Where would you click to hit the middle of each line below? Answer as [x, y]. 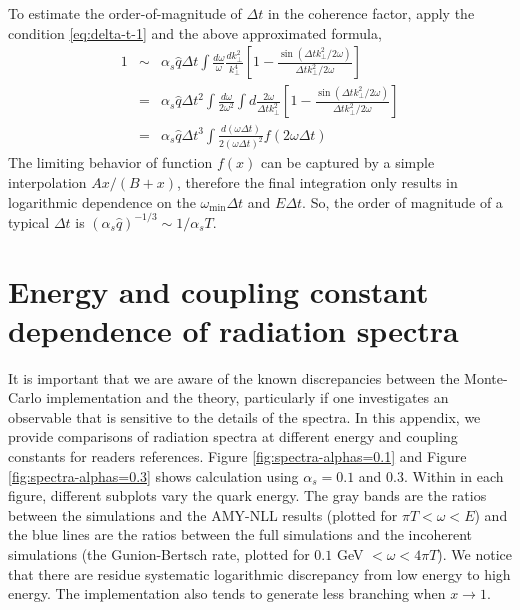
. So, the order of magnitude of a [402, 201]
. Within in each [453, 475]
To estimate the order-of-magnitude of [125, 13]
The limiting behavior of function [110, 162]
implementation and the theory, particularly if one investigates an [247, 397]
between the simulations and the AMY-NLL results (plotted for [203, 514]
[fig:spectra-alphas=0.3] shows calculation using [153, 475]
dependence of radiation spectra [233, 329]
